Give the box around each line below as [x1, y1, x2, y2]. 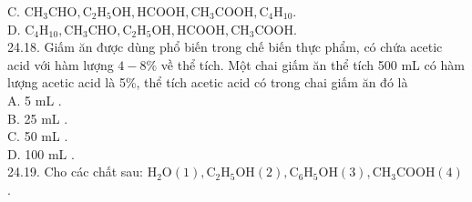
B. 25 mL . [7, 108, 68, 127]
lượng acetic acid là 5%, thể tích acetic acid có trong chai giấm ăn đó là [7, 73, 408, 92]
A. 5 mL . [7, 90, 62, 109]
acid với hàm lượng [7, 55, 114, 74]
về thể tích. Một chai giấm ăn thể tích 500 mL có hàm [160, 55, 465, 74]
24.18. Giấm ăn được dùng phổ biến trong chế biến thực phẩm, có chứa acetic [7, 37, 443, 56]
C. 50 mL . [7, 126, 68, 146]
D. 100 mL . [7, 144, 75, 163]
